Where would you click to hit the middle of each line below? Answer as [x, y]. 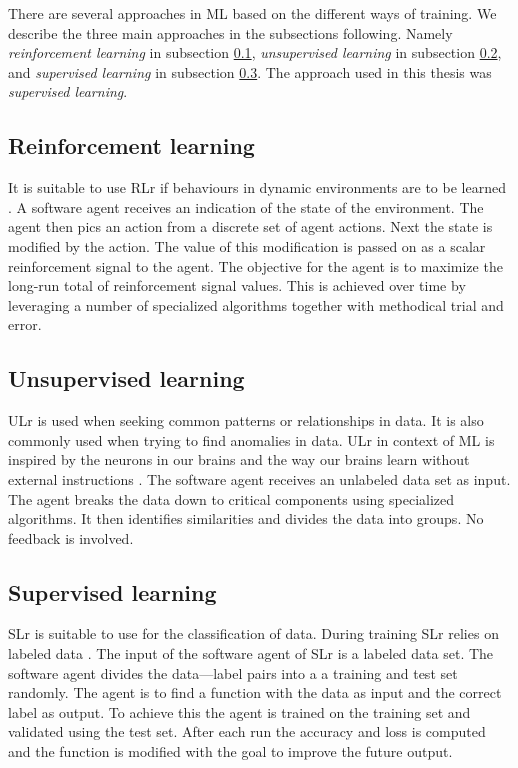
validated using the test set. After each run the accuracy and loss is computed [247, 731]
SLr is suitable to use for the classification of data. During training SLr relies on [253, 633]
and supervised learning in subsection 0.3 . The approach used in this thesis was [250, 71]
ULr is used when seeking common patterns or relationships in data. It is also [246, 420]
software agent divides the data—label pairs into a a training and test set [233, 672]
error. [25, 324]
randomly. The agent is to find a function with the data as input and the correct [255, 692]
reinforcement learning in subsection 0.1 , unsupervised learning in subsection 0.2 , [255, 52]
